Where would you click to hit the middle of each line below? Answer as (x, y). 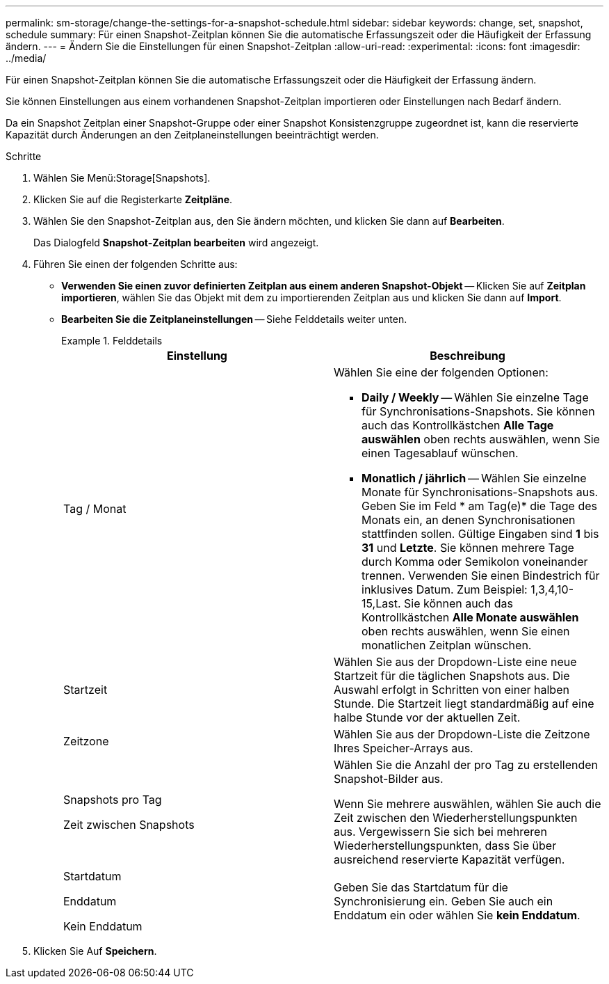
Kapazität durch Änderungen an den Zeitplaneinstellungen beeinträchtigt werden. (192, 135)
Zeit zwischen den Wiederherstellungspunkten (456, 818)
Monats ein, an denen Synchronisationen (469, 520)
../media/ (26, 58)
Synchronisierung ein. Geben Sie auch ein (444, 901)
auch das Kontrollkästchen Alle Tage (458, 425)
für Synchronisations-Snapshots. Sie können (478, 411)
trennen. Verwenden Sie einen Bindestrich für (481, 576)
